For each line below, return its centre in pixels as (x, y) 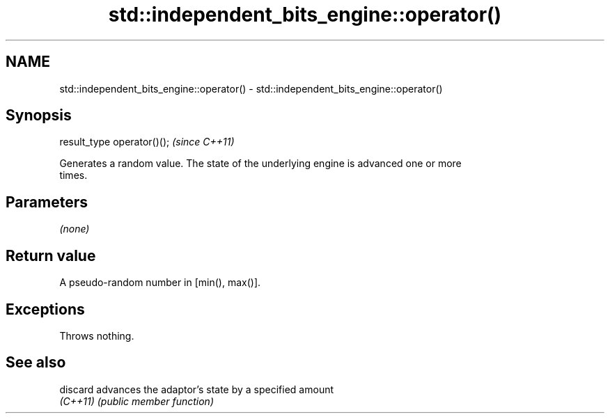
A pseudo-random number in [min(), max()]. (160, 283)
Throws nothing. (97, 335)
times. (73, 175)
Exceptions (45, 309)
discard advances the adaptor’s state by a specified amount (197, 389)
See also (36, 363)
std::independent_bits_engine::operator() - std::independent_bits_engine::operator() (251, 88)
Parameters (47, 202)
